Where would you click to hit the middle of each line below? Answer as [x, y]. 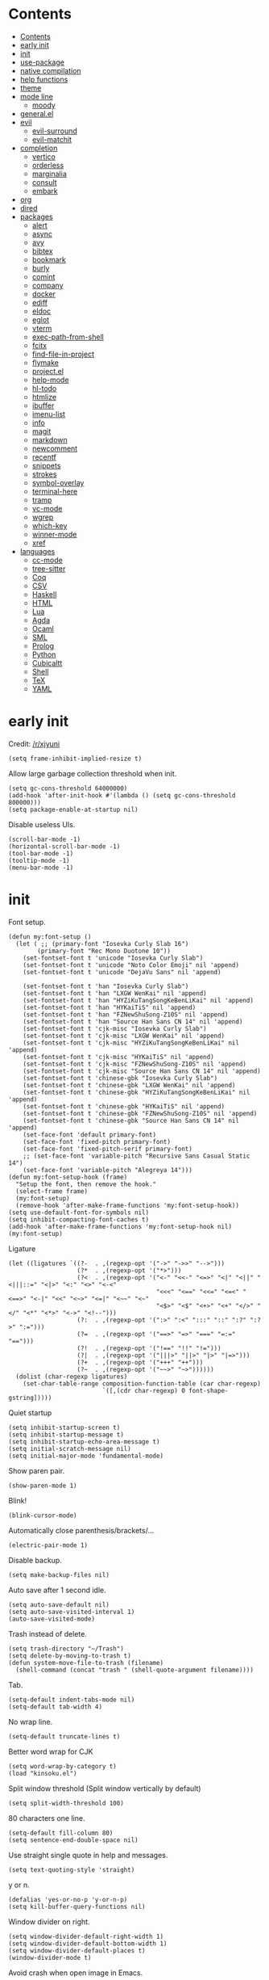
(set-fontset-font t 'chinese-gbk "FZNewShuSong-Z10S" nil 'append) [140, 1113]
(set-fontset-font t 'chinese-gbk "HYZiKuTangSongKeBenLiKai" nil [137, 1092]
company [48, 285]
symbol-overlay [58, 482]
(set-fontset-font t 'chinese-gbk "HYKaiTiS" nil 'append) [124, 1106]
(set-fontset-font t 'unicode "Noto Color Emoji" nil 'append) [131, 965]
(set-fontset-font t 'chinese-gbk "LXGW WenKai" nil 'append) [129, 1085]
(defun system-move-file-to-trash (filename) [86, 1663]
